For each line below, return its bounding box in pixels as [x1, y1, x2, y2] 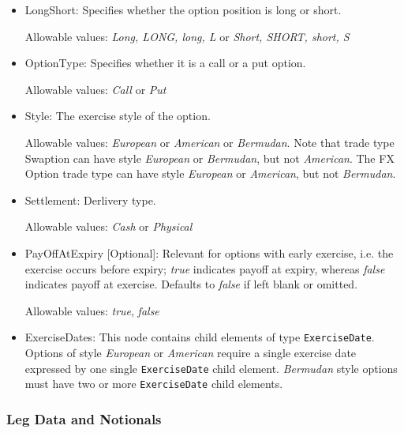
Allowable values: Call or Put [24, 81, 166, 97]
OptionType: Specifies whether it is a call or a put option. [24, 55, 306, 71]
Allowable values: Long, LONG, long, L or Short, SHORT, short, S [24, 28, 350, 44]
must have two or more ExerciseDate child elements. [24, 375, 283, 392]
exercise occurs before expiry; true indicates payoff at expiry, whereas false [24, 260, 385, 277]
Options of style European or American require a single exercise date [24, 344, 357, 360]
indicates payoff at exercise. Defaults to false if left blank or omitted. [24, 276, 358, 292]
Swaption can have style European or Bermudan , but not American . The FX [24, 149, 395, 166]
